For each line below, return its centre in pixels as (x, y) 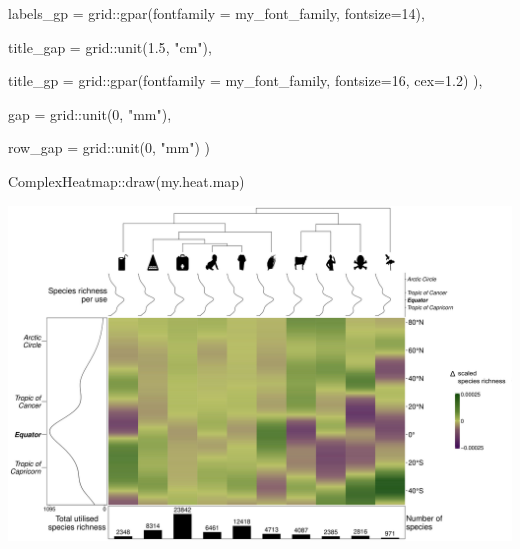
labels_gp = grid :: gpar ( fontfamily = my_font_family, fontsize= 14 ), (216, 13)
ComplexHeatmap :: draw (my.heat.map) (126, 180)
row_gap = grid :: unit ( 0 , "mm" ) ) (109, 147)
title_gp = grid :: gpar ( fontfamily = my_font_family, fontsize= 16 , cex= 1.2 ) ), (245, 80)
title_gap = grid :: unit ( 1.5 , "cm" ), (110, 46)
